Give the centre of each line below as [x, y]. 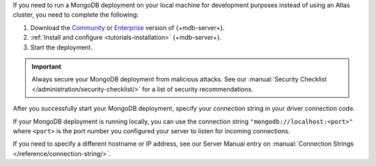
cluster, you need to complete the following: [76, 15]
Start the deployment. [62, 47]
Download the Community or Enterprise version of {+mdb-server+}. [128, 27]
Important [47, 66]
